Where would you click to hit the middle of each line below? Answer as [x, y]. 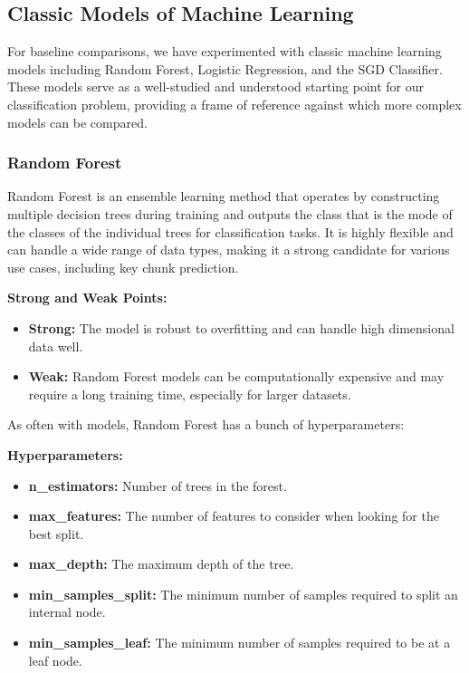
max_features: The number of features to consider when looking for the [234, 516]
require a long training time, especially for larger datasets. [190, 394]
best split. [56, 533]
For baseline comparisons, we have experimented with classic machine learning [225, 51]
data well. [56, 346]
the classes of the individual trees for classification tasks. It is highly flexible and [230, 231]
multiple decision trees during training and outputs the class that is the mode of [230, 213]
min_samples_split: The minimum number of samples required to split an [243, 594]
